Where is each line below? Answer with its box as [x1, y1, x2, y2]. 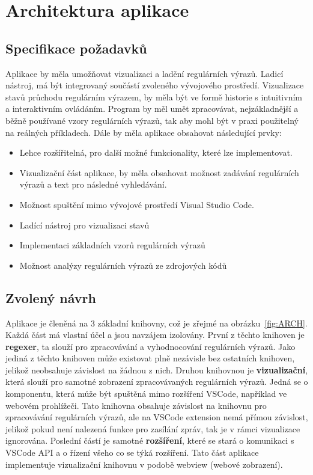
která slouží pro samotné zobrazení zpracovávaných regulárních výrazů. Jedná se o [5, 375, 308, 388]
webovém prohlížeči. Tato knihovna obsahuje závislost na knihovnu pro [5, 399, 267, 411]
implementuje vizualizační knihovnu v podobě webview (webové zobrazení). [5, 458, 283, 470]
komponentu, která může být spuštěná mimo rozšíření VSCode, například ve [5, 387, 287, 400]
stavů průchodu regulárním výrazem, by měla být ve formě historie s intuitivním [5, 90, 302, 103]
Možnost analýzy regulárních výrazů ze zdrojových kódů [19, 259, 227, 271]
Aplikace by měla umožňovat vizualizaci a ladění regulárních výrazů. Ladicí [5, 67, 284, 79]
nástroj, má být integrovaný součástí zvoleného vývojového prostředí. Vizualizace [5, 79, 304, 91]
